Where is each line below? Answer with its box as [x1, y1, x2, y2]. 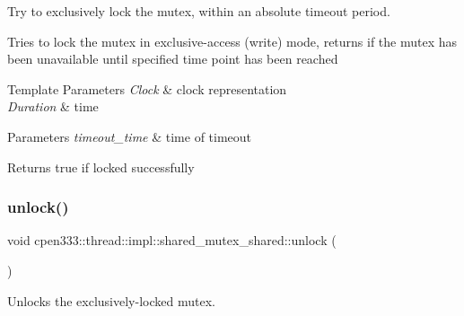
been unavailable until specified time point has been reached [7, 49, 338, 68]
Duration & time [7, 97, 99, 116]
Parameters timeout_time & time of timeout [7, 127, 252, 145]
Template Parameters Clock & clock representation [7, 79, 287, 98]
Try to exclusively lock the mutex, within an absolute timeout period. [7, 2, 390, 20]
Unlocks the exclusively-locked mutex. [7, 291, 215, 310]
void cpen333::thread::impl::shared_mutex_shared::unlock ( [7, 231, 337, 250]
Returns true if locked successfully [7, 157, 195, 176]
